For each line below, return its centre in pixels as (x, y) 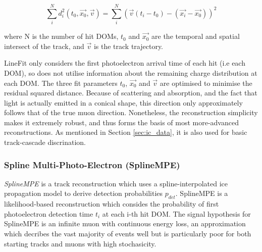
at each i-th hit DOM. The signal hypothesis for (176, 213)
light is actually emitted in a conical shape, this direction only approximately (123, 102)
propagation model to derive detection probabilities (84, 193)
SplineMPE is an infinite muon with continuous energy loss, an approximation (125, 223)
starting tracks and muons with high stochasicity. (80, 243)
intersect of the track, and (44, 46)
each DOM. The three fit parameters (61, 83)
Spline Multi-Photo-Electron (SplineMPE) (92, 164)
